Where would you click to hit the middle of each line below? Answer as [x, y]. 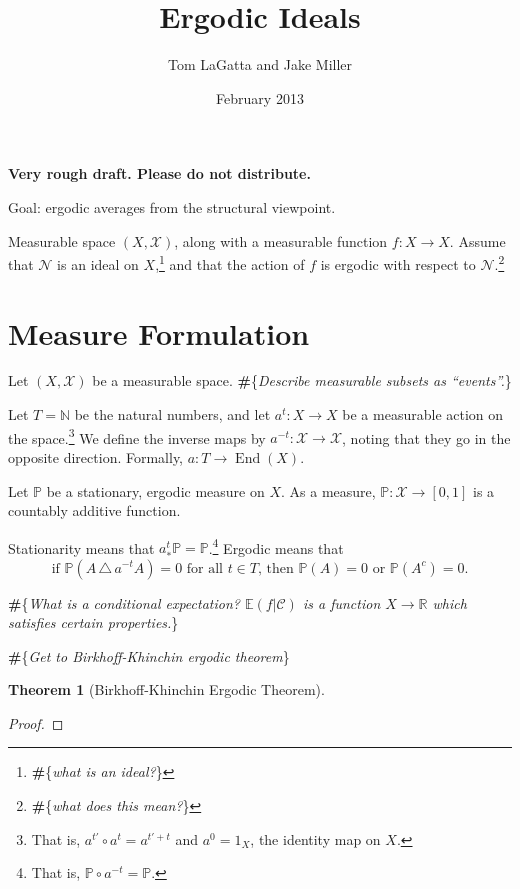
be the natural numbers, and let [172, 414]
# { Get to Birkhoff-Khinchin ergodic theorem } [149, 655]
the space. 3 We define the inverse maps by [137, 436]
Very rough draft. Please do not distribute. [159, 173]
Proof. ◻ [36, 722]
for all [205, 568]
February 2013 [260, 97]
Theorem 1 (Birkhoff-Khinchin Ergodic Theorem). [166, 689]
